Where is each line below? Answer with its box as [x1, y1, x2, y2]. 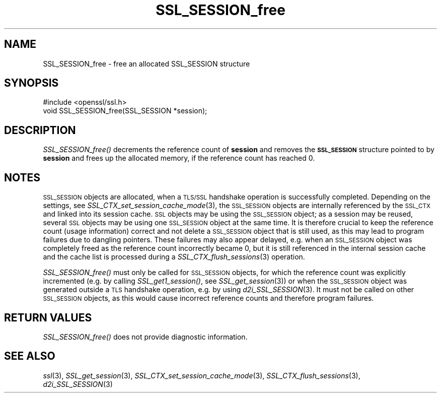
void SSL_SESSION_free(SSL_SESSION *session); [43, 106, 207, 115]
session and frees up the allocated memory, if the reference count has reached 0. [43, 154, 315, 163]
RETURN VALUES [4, 311, 92, 324]
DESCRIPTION [4, 123, 76, 137]
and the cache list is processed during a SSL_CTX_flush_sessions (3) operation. [43, 252, 305, 261]
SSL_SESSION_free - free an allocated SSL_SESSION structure [43, 59, 250, 68]
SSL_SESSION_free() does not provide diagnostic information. [43, 332, 248, 341]
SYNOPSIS [4, 77, 59, 90]
